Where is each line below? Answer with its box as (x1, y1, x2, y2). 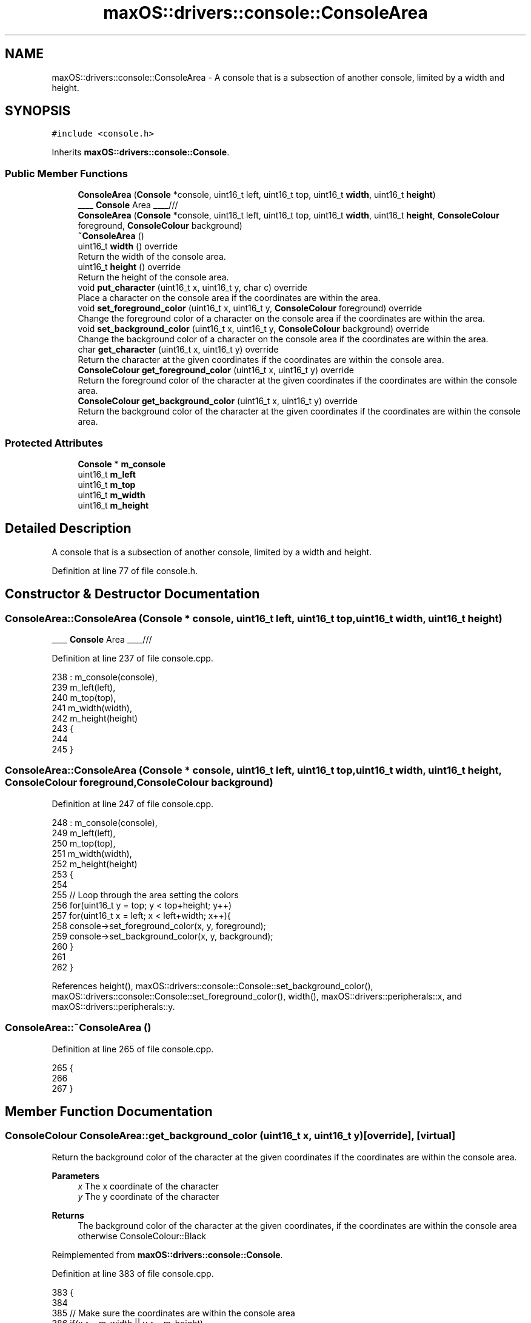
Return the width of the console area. (78, 251, 226, 262)
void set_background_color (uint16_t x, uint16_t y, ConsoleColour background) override (78, 323, 429, 334)
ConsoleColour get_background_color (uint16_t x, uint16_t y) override (78, 396, 358, 407)
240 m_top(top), (52, 692, 116, 703)
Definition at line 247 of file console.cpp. (52, 798, 214, 809)
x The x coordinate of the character (78, 1180, 219, 1191)
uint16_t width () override (78, 241, 178, 252)
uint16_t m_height (78, 499, 149, 510)
